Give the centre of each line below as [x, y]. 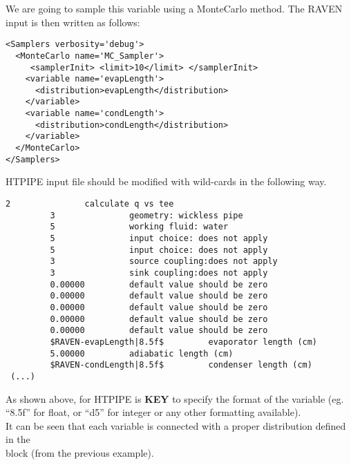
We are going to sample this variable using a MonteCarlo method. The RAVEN [174, 8]
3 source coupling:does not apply [164, 262]
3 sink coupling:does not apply [159, 273]
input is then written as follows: [73, 22]
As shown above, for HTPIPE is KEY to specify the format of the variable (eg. [175, 398]
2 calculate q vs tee [90, 204]
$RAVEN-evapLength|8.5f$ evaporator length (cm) [184, 342]
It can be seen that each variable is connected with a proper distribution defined [176, 425]
